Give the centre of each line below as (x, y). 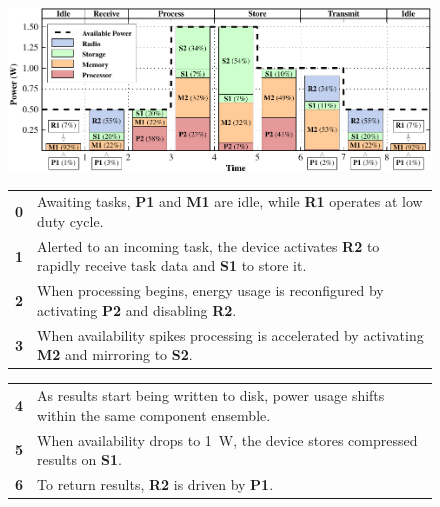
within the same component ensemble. (154, 414)
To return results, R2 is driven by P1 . (155, 484)
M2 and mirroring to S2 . (115, 354)
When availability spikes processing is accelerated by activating (230, 334)
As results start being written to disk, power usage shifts (211, 395)
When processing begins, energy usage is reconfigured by (210, 290)
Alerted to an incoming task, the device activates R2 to (208, 245)
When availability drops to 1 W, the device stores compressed (227, 439)
